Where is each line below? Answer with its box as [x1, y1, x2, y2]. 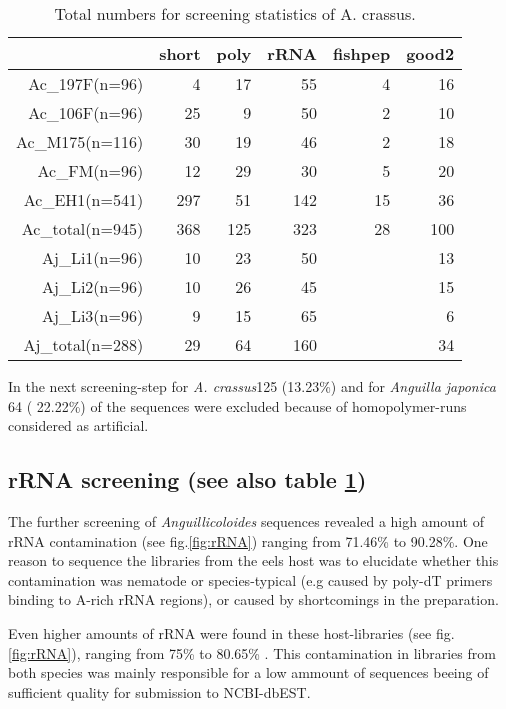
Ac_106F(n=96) [28, 101, 144, 124]
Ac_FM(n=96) [37, 159, 144, 182]
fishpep [333, 42, 391, 65]
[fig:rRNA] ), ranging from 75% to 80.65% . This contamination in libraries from [8, 642, 496, 663]
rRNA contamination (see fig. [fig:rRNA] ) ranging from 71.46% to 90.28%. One [8, 530, 488, 551]
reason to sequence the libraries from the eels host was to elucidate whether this [8, 550, 499, 571]
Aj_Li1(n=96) [41, 246, 144, 269]
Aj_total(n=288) [23, 333, 144, 356]
